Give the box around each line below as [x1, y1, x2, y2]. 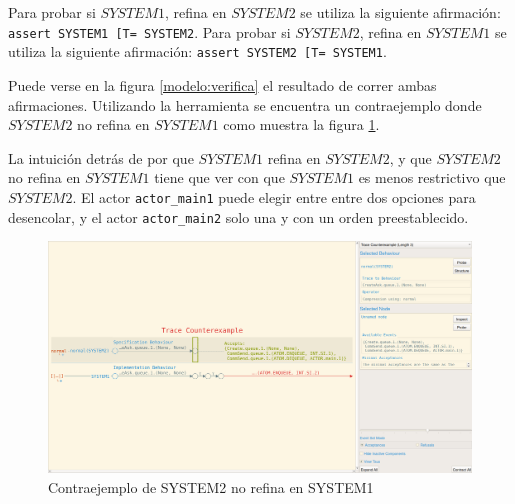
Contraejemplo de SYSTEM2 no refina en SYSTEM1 [48, 477, 374, 498]
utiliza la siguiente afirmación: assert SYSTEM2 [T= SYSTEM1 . [8, 41, 387, 62]
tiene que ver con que [154, 167, 285, 188]
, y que [389, 147, 432, 168]
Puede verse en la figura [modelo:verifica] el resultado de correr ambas [8, 74, 437, 95]
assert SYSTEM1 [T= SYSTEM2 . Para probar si [8, 21, 291, 42]
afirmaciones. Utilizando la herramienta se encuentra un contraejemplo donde [8, 94, 482, 115]
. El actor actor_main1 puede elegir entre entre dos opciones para [72, 186, 476, 207]
